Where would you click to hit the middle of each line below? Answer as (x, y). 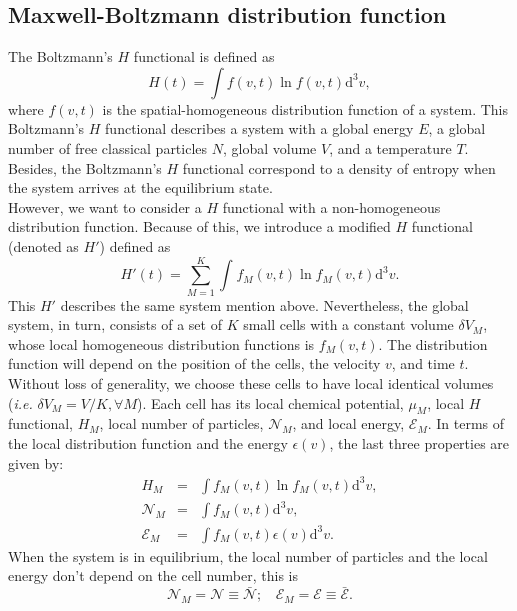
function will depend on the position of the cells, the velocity (194, 363)
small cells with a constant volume (348, 324)
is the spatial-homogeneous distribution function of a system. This (305, 108)
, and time (423, 363)
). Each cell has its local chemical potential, (270, 402)
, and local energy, (348, 423)
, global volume (269, 147)
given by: (36, 462)
